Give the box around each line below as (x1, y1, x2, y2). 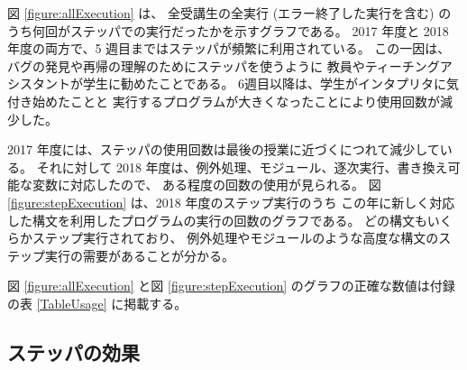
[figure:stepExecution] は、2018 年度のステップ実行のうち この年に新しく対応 (7, 192, 455, 211)
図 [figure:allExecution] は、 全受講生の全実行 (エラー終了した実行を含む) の (7, 4, 452, 22)
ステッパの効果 (7, 338, 140, 365)
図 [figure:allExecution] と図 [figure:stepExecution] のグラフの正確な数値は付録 (7, 276, 455, 295)
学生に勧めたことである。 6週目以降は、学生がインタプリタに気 (82, 74, 460, 93)
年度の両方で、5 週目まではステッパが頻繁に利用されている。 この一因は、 (7, 39, 451, 58)
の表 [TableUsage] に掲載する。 (7, 293, 188, 312)
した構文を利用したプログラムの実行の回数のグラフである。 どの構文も (7, 210, 427, 229)
